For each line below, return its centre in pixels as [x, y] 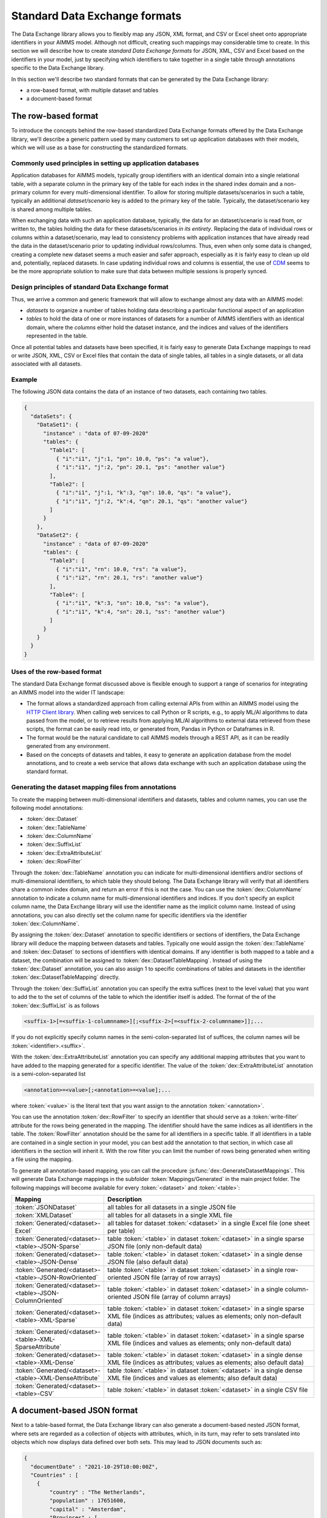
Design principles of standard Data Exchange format [90, 287]
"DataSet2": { [58, 535]
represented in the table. [57, 336]
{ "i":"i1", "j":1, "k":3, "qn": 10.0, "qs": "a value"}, [144, 493]
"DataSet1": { [58, 425]
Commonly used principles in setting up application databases [105, 163]
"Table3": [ [67, 561]
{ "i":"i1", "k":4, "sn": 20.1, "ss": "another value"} [140, 611]
